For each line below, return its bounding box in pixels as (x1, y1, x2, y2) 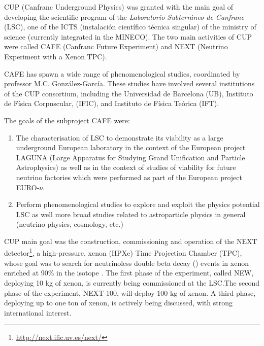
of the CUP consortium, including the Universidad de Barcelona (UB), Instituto (4, 88, 253, 98)
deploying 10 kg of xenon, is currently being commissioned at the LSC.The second (4, 277, 260, 288)
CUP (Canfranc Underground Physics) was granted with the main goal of (4, 2, 234, 12)
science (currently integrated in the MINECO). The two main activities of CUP (4, 31, 252, 42)
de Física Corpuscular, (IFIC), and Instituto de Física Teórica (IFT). (4, 98, 219, 109)
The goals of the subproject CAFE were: (4, 115, 130, 125)
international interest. (4, 307, 72, 318)
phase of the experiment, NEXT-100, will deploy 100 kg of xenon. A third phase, (4, 287, 256, 298)
